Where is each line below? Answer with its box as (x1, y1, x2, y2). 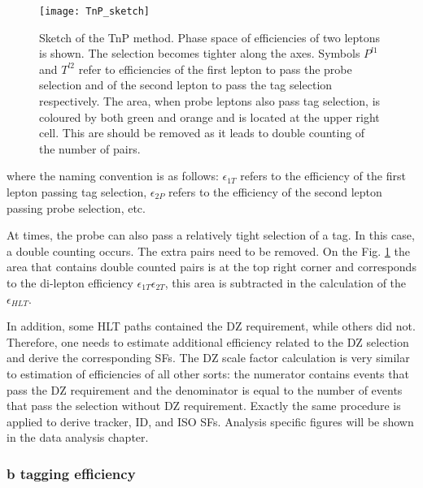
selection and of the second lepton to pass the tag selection (39, 76, 333, 93)
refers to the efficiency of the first (240, 167, 406, 184)
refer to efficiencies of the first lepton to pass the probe (78, 60, 352, 77)
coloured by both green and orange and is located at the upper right (39, 108, 380, 125)
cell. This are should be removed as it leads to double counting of (39, 124, 365, 141)
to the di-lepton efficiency (7, 274, 133, 291)
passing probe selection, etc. (7, 199, 146, 216)
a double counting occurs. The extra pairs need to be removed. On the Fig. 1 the (7, 242, 410, 259)
